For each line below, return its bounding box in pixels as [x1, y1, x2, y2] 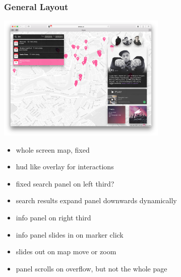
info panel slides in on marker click [16, 229, 124, 240]
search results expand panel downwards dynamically [16, 195, 177, 206]
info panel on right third [16, 212, 91, 222]
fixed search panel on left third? [16, 178, 114, 189]
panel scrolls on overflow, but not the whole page [16, 263, 167, 273]
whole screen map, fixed [16, 144, 90, 155]
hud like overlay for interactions [16, 161, 114, 172]
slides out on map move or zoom [16, 246, 116, 257]
